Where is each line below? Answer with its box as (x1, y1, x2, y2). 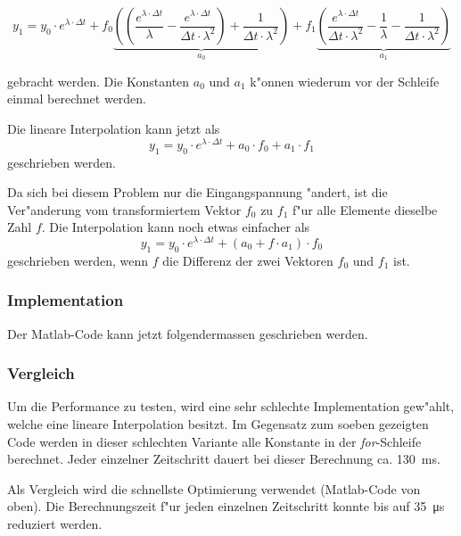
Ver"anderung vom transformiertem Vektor (7, 200, 242, 219)
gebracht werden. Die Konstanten (7, 71, 190, 90)
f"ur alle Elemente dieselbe (292, 200, 438, 219)
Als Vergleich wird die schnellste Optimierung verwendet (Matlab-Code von (7, 479, 421, 498)
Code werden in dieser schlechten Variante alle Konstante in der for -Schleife (7, 432, 422, 450)
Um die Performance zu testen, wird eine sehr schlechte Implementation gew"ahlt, (7, 397, 455, 416)
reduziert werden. (7, 514, 103, 532)
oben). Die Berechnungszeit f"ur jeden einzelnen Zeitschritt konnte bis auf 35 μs (7, 497, 445, 515)
